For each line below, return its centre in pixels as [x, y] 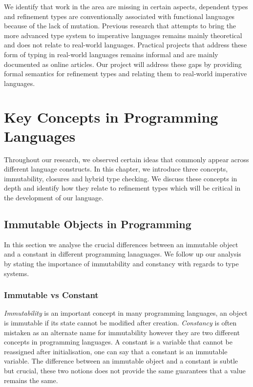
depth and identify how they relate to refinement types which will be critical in [122, 188]
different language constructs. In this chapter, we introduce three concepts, [116, 169]
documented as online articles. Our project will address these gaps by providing [123, 64]
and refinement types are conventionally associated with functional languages [119, 16]
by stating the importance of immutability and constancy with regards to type [121, 264]
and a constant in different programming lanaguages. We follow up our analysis [123, 254]
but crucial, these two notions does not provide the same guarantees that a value [125, 370]
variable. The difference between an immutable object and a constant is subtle [121, 361]
